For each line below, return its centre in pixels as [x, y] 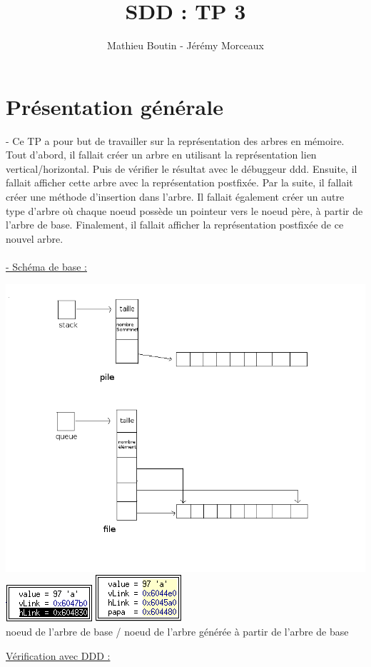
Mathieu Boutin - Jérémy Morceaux [185, 45]
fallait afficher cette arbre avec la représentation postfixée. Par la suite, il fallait [179, 182]
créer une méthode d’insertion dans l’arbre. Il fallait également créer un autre [175, 197]
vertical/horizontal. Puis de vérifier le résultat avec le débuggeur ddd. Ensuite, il [182, 168]
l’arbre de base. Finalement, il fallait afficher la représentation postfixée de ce [175, 225]
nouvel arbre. [35, 238]
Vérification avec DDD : [58, 655]
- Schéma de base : [46, 266]
